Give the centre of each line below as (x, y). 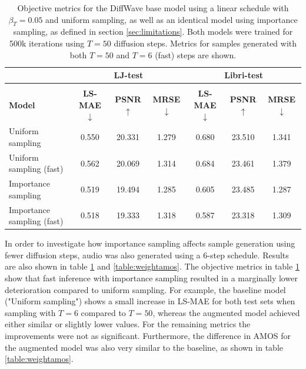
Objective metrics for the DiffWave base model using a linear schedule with (153, 8)
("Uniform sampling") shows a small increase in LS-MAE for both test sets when (150, 301)
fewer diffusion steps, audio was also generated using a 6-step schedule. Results (147, 255)
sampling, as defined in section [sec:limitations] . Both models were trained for (153, 31)
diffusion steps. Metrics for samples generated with (205, 43)
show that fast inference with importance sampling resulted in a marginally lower (151, 278)
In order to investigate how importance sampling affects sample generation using (150, 243)
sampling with (30, 312)
